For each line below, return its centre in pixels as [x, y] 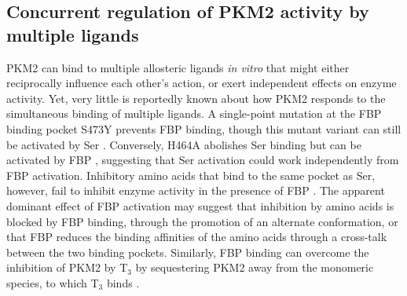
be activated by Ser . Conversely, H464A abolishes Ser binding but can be [184, 144]
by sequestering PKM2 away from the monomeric [255, 267]
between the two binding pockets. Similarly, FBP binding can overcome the [188, 252]
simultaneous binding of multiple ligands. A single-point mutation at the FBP [194, 113]
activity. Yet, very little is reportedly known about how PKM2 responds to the [196, 98]
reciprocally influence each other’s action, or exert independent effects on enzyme [202, 83]
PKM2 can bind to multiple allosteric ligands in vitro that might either [178, 67]
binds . [123, 282]
